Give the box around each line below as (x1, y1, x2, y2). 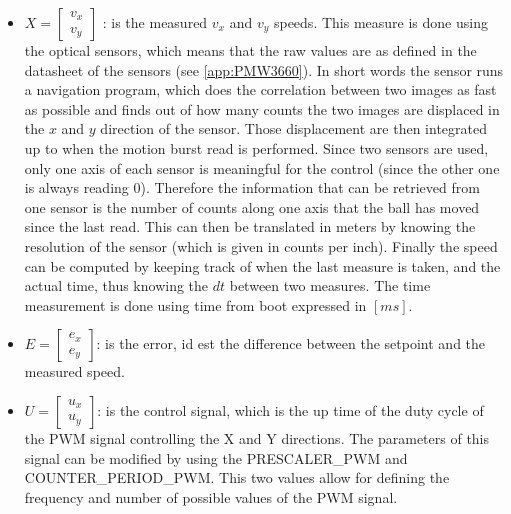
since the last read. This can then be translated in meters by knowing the (24, 216, 476, 237)
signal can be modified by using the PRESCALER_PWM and (24, 447, 408, 468)
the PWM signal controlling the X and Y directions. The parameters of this (24, 427, 490, 448)
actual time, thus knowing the (24, 275, 209, 296)
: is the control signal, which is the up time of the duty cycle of (97, 399, 484, 420)
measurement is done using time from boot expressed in (24, 294, 367, 315)
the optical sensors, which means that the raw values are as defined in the (24, 40, 477, 60)
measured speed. (24, 361, 125, 382)
